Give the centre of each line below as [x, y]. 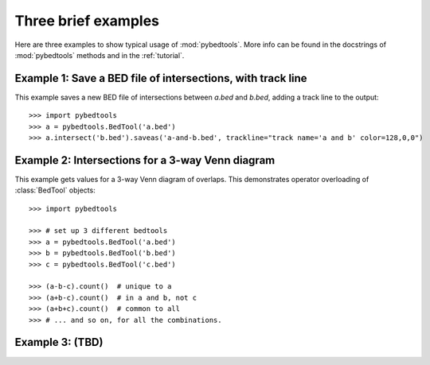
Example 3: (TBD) [59, 342]
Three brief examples [87, 21]
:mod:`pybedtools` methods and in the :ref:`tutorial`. [100, 55]
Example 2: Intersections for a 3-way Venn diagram [145, 160]
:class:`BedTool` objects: [55, 190]
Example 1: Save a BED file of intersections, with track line [161, 78]
